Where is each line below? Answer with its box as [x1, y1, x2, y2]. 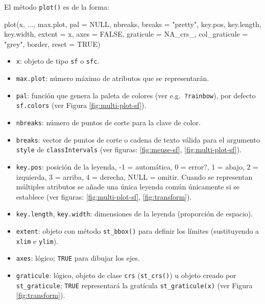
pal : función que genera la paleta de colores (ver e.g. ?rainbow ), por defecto [16, 90, 256, 100]
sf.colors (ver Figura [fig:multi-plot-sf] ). [16, 100, 147, 110]
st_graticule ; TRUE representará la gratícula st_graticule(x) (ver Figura [16, 280, 253, 290]
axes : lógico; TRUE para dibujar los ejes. [16, 253, 140, 263]
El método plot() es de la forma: [4, 2, 109, 12]
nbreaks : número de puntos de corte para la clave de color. [16, 117, 201, 128]
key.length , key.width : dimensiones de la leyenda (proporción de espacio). [16, 208, 253, 219]
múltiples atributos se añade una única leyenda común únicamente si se [16, 181, 239, 192]
